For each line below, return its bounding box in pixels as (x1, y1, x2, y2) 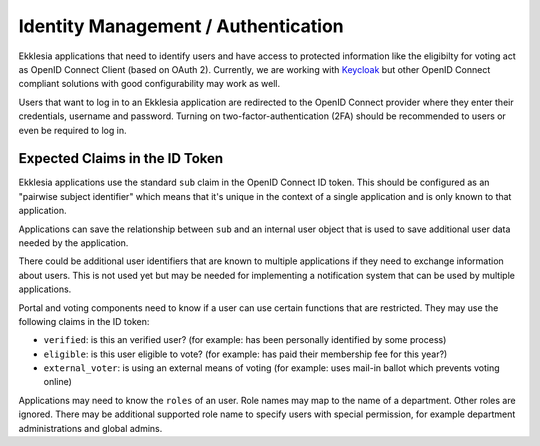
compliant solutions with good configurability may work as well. (18, 78, 281, 90)
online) (43, 376, 72, 388)
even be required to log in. (18, 124, 127, 136)
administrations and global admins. (18, 422, 163, 434)
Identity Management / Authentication (18, 15, 344, 37)
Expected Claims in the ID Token (18, 150, 224, 167)
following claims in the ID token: (18, 315, 150, 327)
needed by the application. (18, 236, 129, 249)
